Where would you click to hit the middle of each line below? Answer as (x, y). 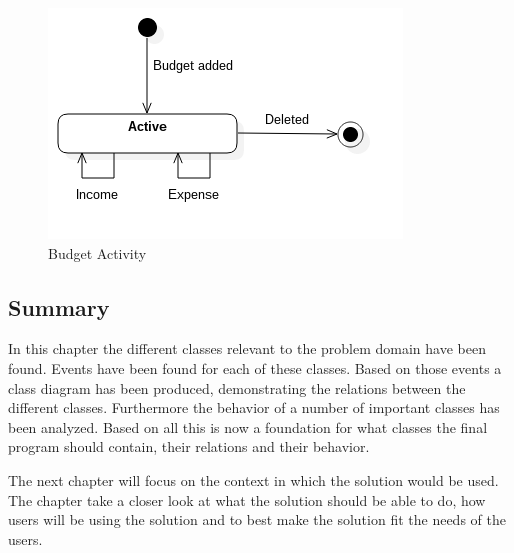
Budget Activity (97, 252)
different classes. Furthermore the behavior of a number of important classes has (254, 407)
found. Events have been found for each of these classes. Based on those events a (255, 367)
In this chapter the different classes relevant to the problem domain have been (247, 348)
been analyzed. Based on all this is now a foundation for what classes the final (248, 426)
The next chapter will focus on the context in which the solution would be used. (253, 479)
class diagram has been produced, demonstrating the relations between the (237, 387)
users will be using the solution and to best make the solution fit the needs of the (257, 519)
